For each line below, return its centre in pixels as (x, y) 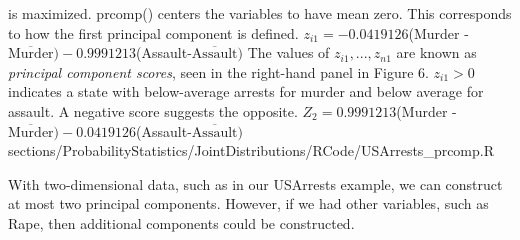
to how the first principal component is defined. (153, 32)
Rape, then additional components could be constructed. (181, 222)
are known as (436, 52)
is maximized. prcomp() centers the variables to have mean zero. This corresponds (260, 13)
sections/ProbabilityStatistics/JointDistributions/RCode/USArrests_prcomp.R (251, 150)
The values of (288, 52)
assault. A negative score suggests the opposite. (153, 110)
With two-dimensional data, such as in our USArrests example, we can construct (255, 183)
